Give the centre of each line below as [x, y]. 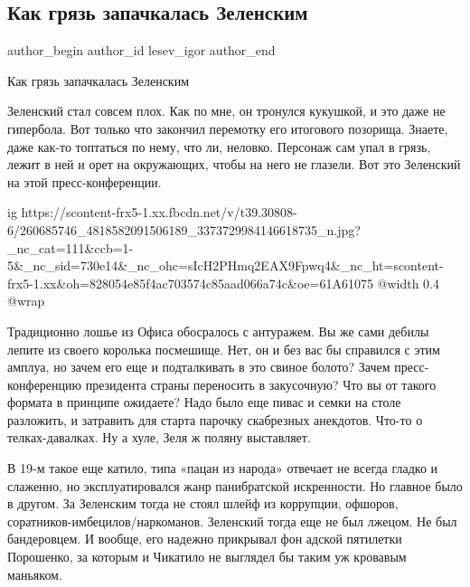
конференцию [45, 384]
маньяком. [35, 574]
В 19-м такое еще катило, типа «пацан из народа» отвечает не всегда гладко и [223, 468]
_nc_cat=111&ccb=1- [70, 247]
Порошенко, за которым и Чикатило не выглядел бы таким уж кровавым [207, 557]
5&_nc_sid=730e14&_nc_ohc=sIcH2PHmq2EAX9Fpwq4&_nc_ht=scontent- [226, 265]
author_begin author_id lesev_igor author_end [141, 50]
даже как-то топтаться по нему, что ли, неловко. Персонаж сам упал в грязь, [219, 146]
